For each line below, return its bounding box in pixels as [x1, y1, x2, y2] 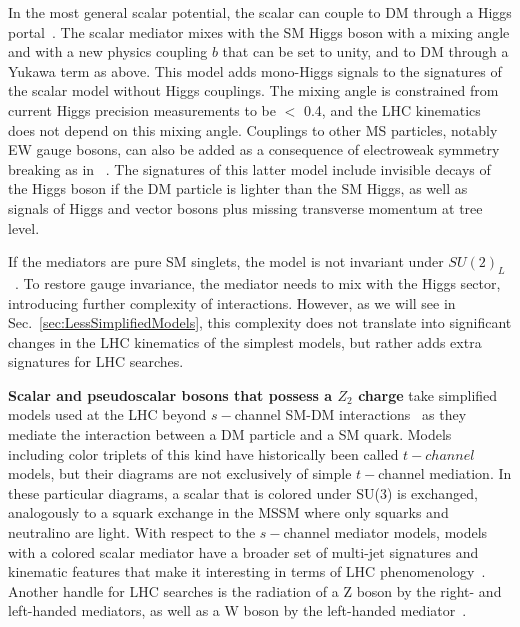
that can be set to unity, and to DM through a [222, 41, 509, 62]
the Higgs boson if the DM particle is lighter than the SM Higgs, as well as [8, 178, 468, 199]
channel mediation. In [378, 463, 512, 484]
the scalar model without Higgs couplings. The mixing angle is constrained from [8, 80, 499, 101]
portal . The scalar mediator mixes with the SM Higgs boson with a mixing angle [8, 21, 510, 42]
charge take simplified [358, 384, 498, 405]
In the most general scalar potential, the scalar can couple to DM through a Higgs [8, 2, 512, 22]
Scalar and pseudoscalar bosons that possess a [8, 384, 333, 405]
